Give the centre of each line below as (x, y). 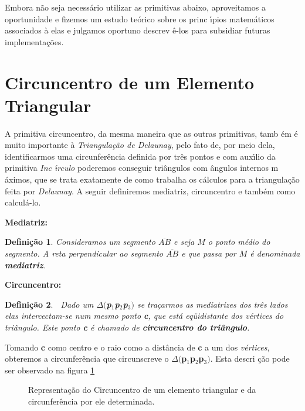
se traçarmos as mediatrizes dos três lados (212, 304)
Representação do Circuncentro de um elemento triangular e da (142, 390)
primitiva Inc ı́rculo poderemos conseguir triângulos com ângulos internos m (142, 168)
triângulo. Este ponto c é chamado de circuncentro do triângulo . (127, 327)
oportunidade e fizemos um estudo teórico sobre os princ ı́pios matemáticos (140, 18)
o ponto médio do (239, 242)
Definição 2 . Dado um (49, 304)
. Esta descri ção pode (250, 358)
